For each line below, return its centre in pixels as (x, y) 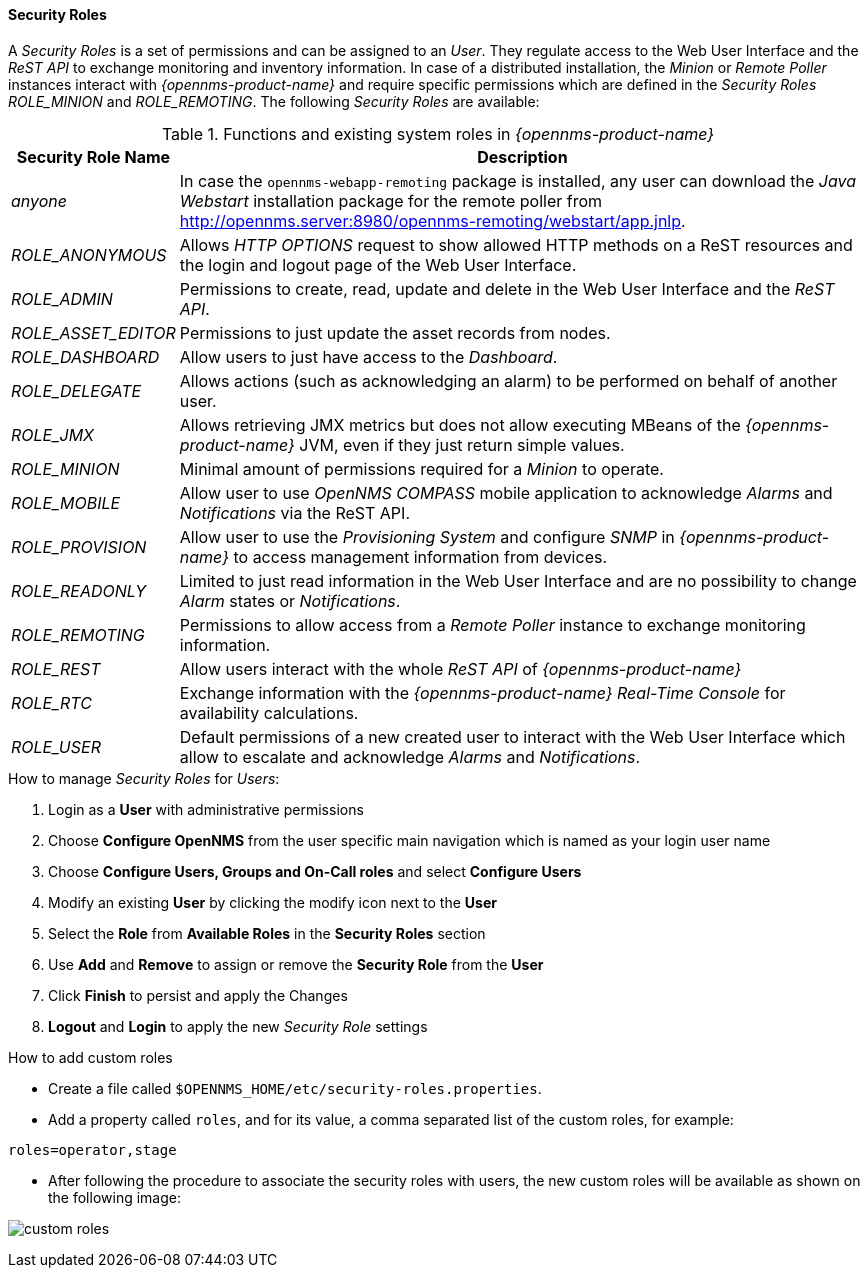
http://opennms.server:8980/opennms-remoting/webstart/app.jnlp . (432, 220)
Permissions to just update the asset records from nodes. (395, 332)
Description (522, 156)
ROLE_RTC (51, 702)
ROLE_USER (56, 746)
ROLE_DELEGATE (76, 390)
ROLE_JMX (52, 434)
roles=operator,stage (92, 1149)
